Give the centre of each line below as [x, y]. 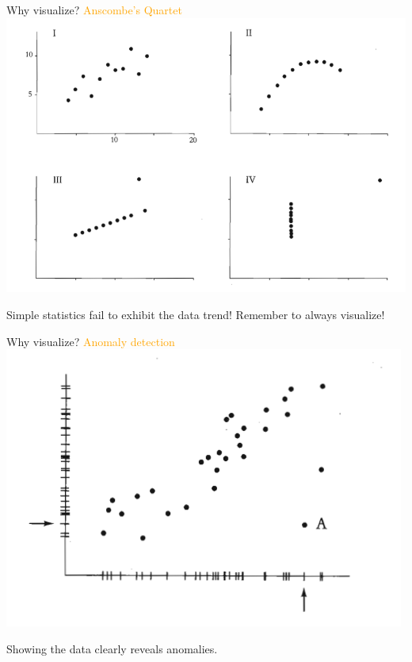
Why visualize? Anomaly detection [91, 341]
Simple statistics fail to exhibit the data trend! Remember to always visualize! [196, 315]
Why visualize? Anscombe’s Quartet [94, 10]
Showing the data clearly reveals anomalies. [112, 648]
